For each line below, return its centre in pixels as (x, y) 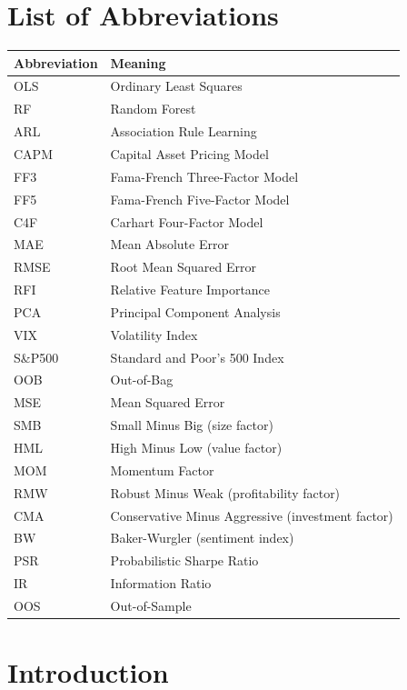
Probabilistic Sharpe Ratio (184, 560)
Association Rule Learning (184, 131)
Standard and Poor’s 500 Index (197, 357)
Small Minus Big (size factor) (192, 425)
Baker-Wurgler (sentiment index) (202, 538)
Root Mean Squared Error (184, 267)
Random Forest (153, 109)
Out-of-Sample (151, 605)
